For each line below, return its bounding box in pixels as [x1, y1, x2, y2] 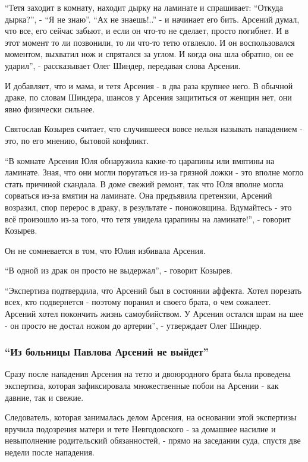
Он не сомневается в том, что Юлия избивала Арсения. [5, 244, 206, 256]
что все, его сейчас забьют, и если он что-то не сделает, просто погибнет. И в [5, 24, 289, 37]
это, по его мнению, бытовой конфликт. [5, 134, 149, 146]
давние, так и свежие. [5, 391, 84, 403]
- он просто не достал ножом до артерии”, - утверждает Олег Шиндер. [5, 319, 262, 331]
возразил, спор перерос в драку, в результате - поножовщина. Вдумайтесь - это [5, 200, 292, 213]
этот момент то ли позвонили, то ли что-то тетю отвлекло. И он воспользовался [5, 36, 295, 48]
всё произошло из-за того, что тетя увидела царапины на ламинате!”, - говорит [5, 212, 291, 225]
